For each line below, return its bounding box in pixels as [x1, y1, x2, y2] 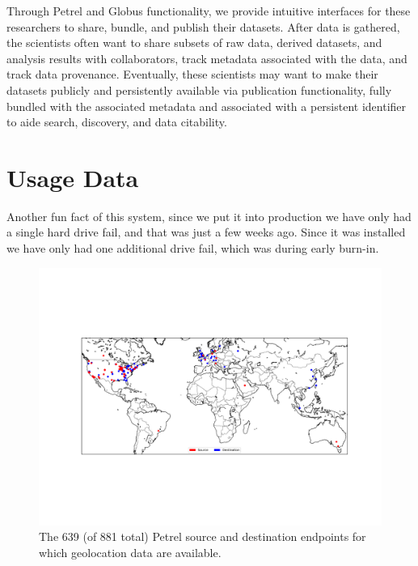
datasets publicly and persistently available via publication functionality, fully [6, 81, 392, 98]
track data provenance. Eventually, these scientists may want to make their [6, 66, 378, 83]
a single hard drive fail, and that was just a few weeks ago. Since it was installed [6, 223, 406, 240]
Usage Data [6, 160, 139, 194]
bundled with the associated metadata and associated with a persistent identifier [6, 97, 407, 114]
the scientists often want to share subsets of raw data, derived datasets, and [6, 34, 382, 51]
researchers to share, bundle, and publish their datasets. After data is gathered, [6, 18, 400, 35]
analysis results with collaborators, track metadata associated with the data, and [6, 49, 407, 66]
